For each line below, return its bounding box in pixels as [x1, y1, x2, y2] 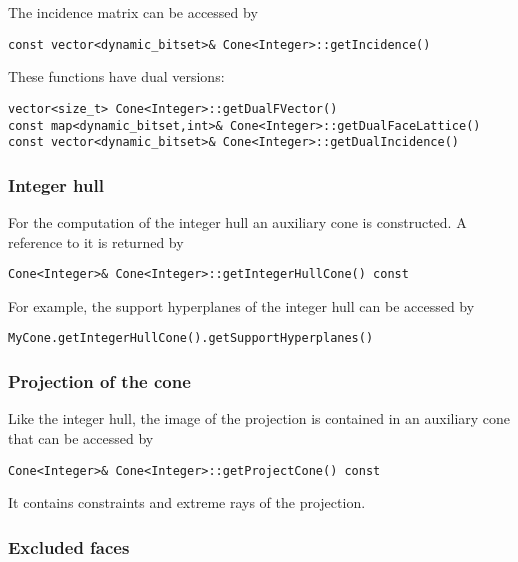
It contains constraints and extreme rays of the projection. [8, 492, 366, 513]
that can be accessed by [8, 427, 154, 448]
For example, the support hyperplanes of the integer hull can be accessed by [8, 295, 475, 316]
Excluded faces [8, 534, 130, 559]
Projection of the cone [8, 369, 191, 394]
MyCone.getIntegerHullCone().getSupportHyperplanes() [8, 331, 374, 346]
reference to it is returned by [8, 231, 184, 252]
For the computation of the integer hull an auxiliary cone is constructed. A [8, 212, 467, 233]
